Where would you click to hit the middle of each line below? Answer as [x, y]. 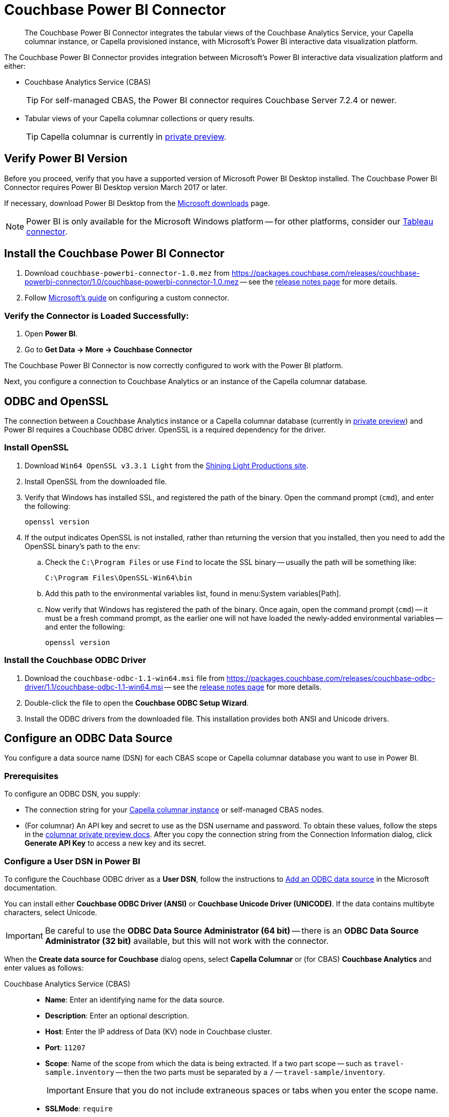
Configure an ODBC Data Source [88, 738]
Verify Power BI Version [66, 159]
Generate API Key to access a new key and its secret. [116, 843]
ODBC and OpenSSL [56, 401]
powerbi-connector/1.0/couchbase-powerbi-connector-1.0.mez [132, 282]
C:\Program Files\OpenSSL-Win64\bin [119, 578]
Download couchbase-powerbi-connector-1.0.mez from [127, 273]
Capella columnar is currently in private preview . [134, 136]
